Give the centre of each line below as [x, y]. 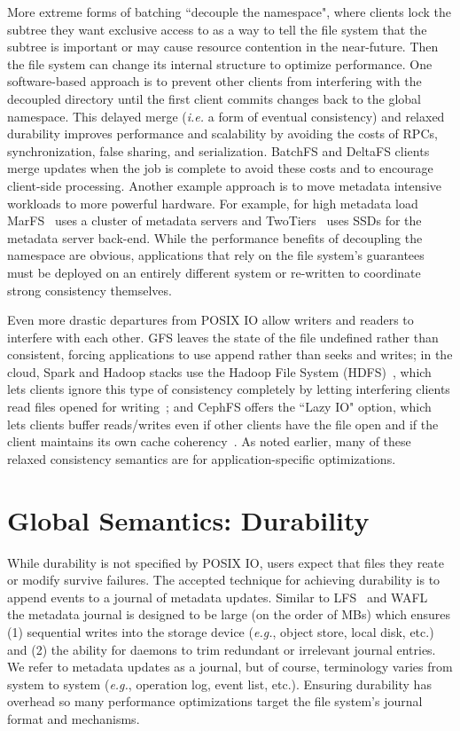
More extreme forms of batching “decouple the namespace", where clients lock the [230, 12]
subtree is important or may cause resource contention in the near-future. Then [223, 47]
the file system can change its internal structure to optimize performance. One [220, 63]
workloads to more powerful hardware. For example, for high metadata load [213, 203]
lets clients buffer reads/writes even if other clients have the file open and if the [223, 424]
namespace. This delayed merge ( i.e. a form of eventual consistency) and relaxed [226, 116]
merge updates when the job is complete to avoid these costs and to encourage [220, 168]
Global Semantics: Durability [188, 519]
